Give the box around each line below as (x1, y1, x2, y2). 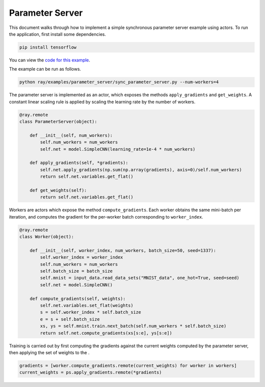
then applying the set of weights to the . (9, 349, 90, 356)
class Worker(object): (19, 234, 74, 240)
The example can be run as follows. (9, 66, 81, 72)
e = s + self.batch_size (40, 316, 100, 322)
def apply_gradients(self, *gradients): (29, 160, 129, 166)
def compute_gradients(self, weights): (29, 296, 126, 302)
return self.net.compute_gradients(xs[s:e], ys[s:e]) (40, 330, 172, 336)
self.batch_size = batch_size (40, 268, 113, 274)
